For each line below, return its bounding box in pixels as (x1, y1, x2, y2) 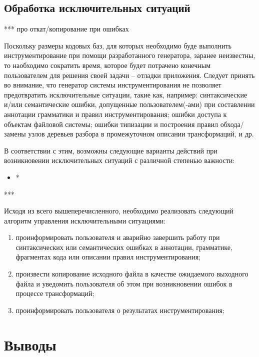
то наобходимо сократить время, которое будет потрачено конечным (4, 59, 211, 70)
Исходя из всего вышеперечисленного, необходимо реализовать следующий (4, 205, 233, 216)
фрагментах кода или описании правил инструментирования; (15, 251, 201, 262)
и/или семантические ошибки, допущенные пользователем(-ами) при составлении (4, 99, 255, 109)
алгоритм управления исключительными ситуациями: (4, 215, 166, 225)
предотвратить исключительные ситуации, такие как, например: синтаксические (4, 89, 247, 99)
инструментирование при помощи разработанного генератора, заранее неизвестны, (4, 50, 255, 60)
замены (4, 128, 26, 139)
